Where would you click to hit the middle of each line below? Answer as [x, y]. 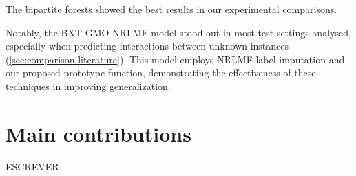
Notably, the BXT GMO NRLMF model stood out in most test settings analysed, [178, 32]
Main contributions [98, 133]
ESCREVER [32, 166]
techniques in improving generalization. [88, 86]
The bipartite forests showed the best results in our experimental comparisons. [171, 9]
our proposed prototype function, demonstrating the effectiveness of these [161, 73]
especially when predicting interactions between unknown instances [147, 46]
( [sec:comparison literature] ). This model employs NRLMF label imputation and [175, 59]
